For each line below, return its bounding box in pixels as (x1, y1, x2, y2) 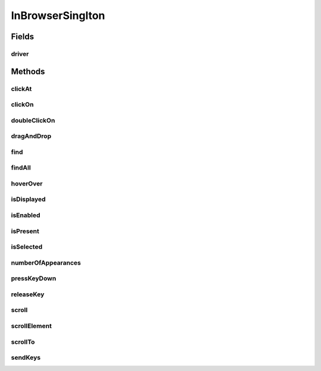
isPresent (11, 227, 40, 235)
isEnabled (11, 211, 41, 219)
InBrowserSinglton (11, 9, 105, 22)
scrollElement (11, 322, 52, 330)
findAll (11, 164, 31, 172)
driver (11, 49, 29, 58)
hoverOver (11, 179, 43, 187)
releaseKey (11, 290, 45, 298)
